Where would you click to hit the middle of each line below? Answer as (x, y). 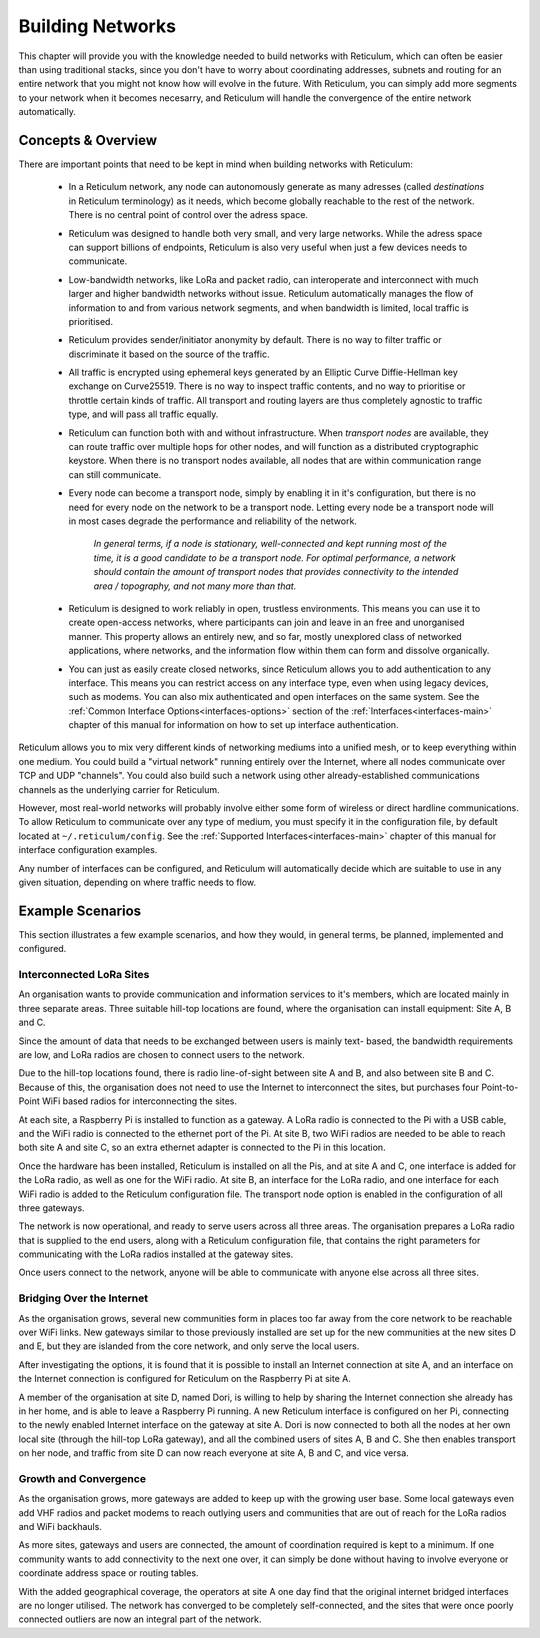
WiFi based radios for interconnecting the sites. (139, 1101)
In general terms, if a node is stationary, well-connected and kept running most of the (270, 544)
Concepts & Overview (88, 140)
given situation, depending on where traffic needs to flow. (137, 882)
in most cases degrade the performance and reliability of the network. (212, 521)
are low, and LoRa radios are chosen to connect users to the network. (161, 1054)
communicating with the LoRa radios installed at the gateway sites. (156, 1254)
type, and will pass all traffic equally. (143, 414)
